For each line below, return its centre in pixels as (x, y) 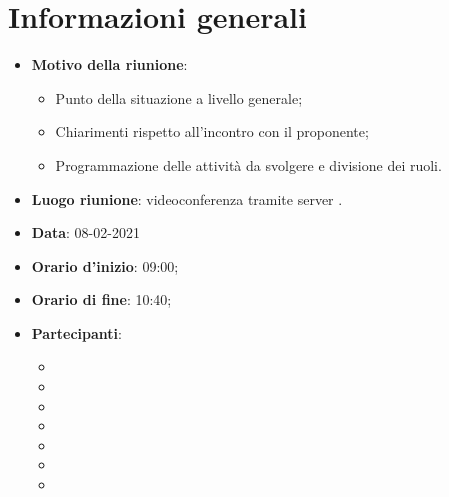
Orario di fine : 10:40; (101, 299)
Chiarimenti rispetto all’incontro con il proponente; (212, 131)
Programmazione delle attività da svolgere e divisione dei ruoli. (248, 164)
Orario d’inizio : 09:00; (105, 265)
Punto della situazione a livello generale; (179, 97)
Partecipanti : (76, 332)
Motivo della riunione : (109, 64)
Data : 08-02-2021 (85, 232)
